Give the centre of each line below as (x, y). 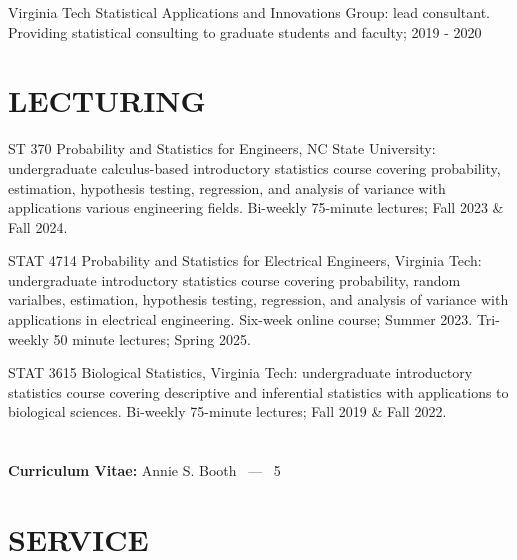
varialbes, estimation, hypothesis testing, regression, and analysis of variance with (258, 299)
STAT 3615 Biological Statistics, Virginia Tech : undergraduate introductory (240, 372)
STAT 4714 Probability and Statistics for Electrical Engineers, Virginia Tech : (245, 260)
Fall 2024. (38, 226)
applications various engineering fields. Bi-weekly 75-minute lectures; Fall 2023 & (256, 207)
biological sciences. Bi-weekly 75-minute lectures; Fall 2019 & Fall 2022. (227, 411)
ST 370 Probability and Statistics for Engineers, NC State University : (222, 148)
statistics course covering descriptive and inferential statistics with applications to (258, 391)
